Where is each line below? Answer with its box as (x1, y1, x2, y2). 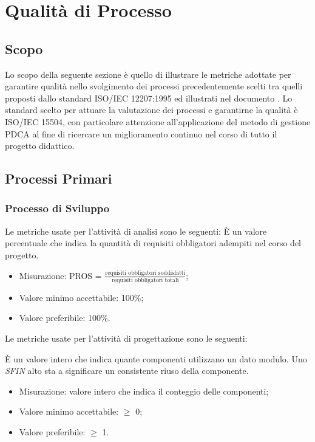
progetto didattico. (5, 139, 75, 152)
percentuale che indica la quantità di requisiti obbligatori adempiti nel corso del (5, 237, 302, 249)
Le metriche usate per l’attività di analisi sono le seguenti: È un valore (5, 224, 267, 237)
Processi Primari (5, 169, 112, 188)
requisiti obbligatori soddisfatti (105, 270, 186, 277)
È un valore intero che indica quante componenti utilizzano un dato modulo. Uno (5, 352, 307, 365)
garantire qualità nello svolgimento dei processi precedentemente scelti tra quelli (5, 80, 303, 92)
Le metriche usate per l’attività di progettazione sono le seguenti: (5, 332, 248, 345)
